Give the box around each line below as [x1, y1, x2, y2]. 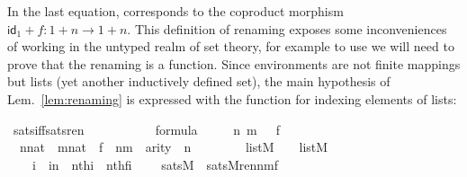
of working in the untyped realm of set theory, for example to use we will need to [7, 37, 454, 56]
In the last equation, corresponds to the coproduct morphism [7, 2, 344, 20]
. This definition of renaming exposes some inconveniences [127, 19, 447, 38]
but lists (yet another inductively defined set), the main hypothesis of [7, 72, 391, 91]
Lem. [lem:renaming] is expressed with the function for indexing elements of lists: [7, 89, 457, 108]
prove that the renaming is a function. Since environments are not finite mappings [7, 54, 461, 73]
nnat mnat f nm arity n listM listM [19, 137, 328, 156]
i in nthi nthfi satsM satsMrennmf [31, 155, 278, 173]
